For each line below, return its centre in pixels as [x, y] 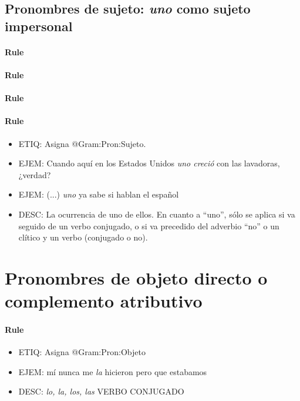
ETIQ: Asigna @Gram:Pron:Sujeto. [82, 143]
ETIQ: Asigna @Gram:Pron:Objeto [82, 352]
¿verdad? [35, 174]
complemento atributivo [104, 301]
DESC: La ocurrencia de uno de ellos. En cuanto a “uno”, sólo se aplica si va [157, 214]
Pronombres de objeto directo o [136, 277]
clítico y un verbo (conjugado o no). [83, 237]
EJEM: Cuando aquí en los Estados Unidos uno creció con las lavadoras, [149, 163]
